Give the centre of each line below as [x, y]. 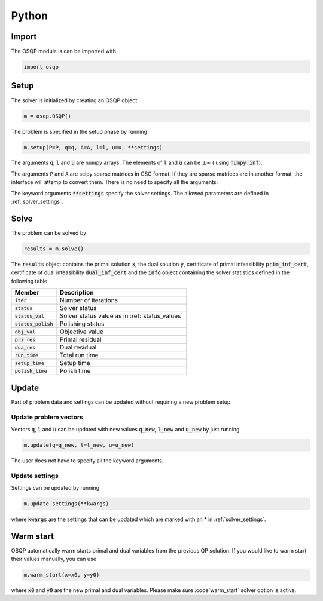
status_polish [34, 324]
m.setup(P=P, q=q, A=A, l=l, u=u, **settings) [93, 147]
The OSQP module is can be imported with [64, 51]
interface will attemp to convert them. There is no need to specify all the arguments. [115, 182]
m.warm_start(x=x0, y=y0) [62, 575]
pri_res [25, 340]
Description [77, 293]
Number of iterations [89, 300]
